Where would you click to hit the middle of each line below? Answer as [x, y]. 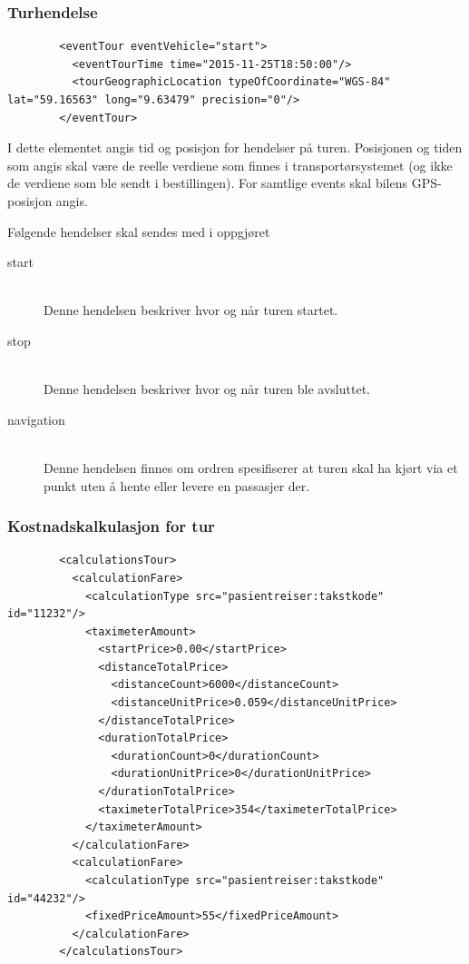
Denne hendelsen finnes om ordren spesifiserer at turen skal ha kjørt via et [251, 467]
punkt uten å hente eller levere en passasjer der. [177, 485]
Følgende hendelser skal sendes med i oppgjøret [139, 231]
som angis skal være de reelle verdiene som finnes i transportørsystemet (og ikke [230, 165]
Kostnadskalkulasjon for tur [111, 526]
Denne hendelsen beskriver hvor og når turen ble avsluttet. [207, 389]
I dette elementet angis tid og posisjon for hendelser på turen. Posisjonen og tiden [235, 148]
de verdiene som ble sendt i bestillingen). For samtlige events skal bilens [207, 183]
